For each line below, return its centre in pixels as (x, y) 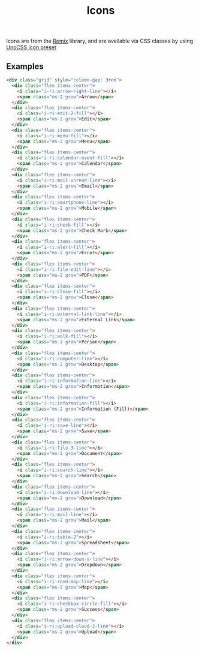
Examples (25, 66)
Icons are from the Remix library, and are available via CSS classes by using (100, 41)
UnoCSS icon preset (31, 47)
